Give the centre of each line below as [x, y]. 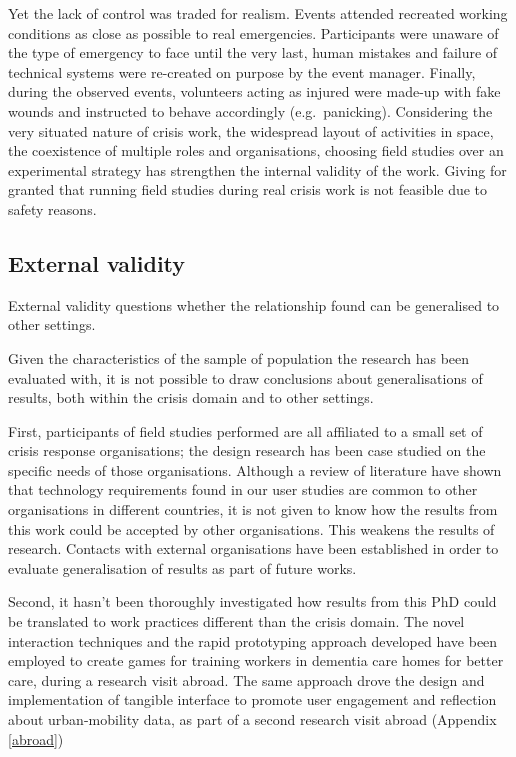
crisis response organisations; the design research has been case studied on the [247, 450]
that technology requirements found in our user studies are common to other [243, 489]
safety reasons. [52, 208]
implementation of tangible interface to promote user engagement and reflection [252, 699]
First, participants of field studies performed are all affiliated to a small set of [245, 430]
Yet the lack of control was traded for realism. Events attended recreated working [258, 13]
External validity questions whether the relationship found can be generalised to [254, 304]
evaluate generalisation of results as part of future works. [182, 567]
